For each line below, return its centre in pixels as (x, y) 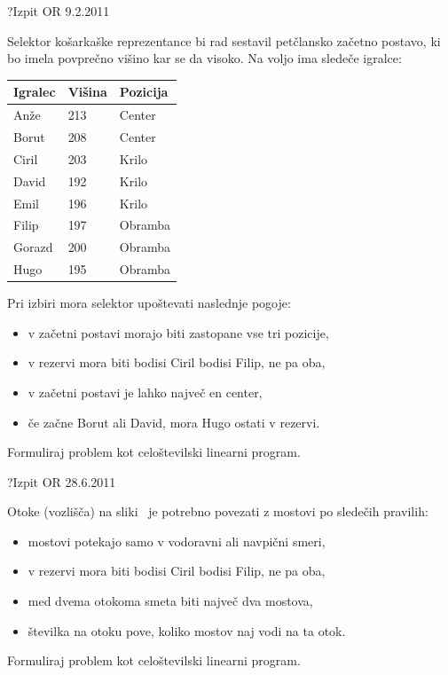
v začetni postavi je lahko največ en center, (145, 392)
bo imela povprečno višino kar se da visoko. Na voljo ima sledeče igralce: (204, 58)
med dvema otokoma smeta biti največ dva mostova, (170, 601)
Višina (87, 92)
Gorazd (33, 247)
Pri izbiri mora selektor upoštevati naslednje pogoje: (149, 303)
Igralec (35, 92)
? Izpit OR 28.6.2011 (62, 481)
